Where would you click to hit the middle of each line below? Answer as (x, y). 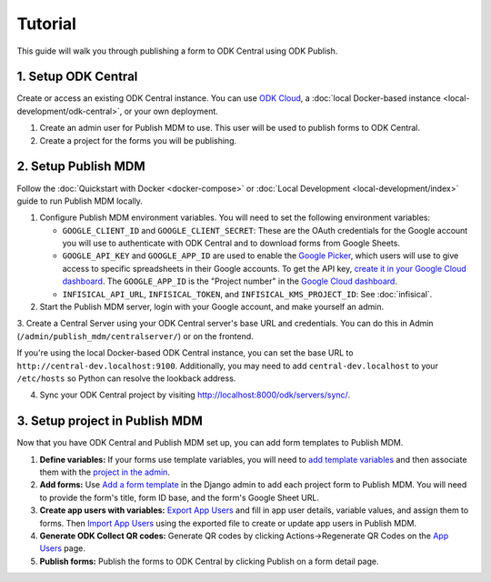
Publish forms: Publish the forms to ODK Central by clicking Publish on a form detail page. (209, 561)
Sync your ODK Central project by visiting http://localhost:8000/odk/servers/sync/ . (195, 395)
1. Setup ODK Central (77, 77)
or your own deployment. (171, 111)
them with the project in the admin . (105, 472)
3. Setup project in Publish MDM (110, 421)
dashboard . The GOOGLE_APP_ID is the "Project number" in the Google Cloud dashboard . (230, 281)
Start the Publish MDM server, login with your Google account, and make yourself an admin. (212, 307)
